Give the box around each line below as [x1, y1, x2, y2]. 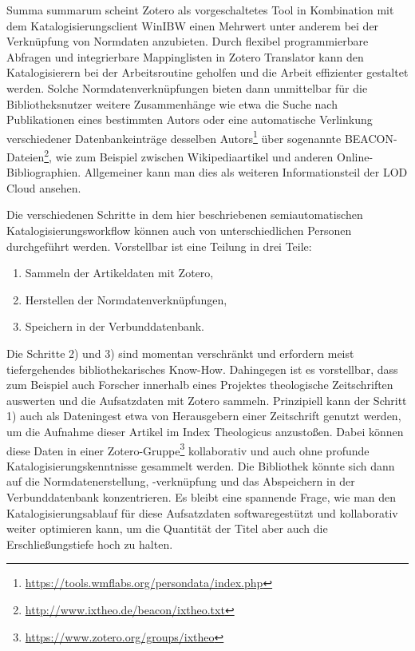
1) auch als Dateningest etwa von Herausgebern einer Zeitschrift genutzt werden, [6, 407, 401, 424]
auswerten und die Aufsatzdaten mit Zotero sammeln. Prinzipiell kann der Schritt [6, 391, 407, 408]
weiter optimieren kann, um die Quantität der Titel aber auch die [6, 520, 328, 537]
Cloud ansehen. [6, 179, 81, 196]
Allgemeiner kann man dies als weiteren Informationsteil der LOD [84, 164, 408, 181]
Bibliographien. [6, 164, 81, 181]
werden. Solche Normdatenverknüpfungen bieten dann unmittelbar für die [6, 79, 368, 96]
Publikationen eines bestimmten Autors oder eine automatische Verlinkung [6, 111, 373, 128]
